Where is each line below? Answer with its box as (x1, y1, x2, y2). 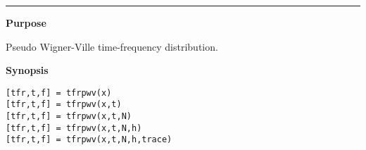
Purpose (6, 15, 46, 30)
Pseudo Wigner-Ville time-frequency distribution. (6, 39, 218, 54)
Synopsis (6, 63, 49, 77)
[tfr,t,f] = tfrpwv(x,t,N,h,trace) (6, 135, 172, 145)
